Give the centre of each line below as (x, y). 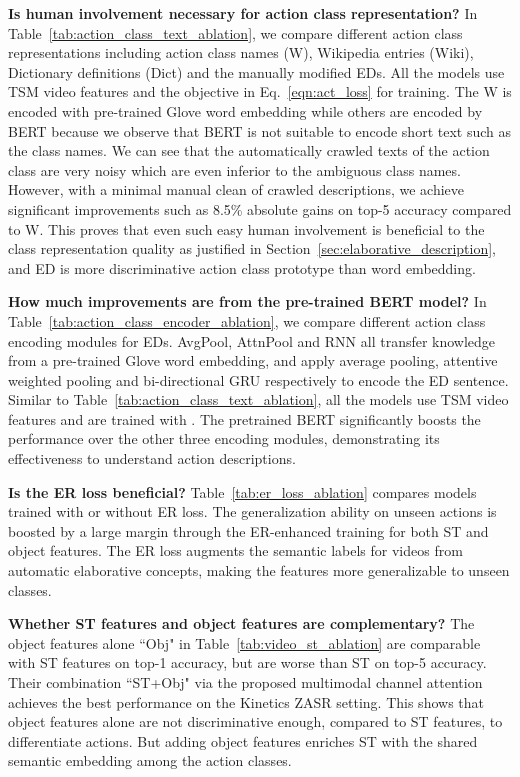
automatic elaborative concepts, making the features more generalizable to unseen (259, 570)
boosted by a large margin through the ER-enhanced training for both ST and (248, 530)
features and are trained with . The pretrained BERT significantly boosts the (244, 418)
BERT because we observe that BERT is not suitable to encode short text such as (259, 130)
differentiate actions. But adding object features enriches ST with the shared (243, 740)
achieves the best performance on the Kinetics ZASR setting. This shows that (246, 701)
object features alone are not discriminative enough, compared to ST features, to (255, 721)
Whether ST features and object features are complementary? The (241, 623)
